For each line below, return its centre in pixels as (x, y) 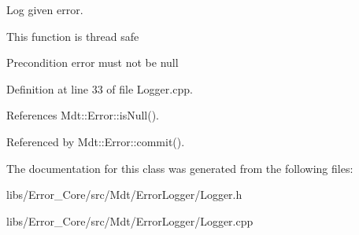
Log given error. (45, 9)
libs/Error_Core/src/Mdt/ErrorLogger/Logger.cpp (130, 220)
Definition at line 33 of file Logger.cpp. (100, 88)
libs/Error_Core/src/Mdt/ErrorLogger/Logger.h (124, 195)
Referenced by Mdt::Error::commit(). (96, 141)
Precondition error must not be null (93, 62)
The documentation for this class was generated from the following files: (180, 168)
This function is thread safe (73, 36)
